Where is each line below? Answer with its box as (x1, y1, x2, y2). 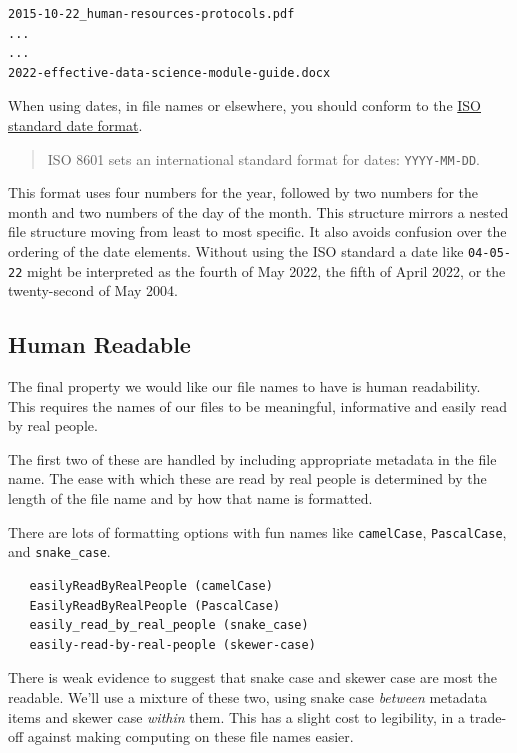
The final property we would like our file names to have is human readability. (8, 376, 481, 397)
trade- (469, 706, 507, 727)
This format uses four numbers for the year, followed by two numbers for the (8, 182, 479, 203)
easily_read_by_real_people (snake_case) (29, 618, 309, 633)
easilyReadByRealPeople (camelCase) (29, 578, 273, 593)
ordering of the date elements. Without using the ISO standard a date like (8, 241, 464, 261)
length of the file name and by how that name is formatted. (8, 488, 373, 509)
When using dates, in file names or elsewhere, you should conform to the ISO (8, 95, 481, 116)
